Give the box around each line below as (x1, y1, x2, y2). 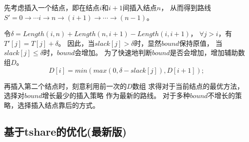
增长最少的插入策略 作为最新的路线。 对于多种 (42, 90, 190, 101)
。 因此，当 (58, 38, 95, 48)
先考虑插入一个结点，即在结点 (4, 2, 99, 12)
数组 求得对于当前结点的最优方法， (132, 81, 244, 91)
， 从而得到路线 (161, 2, 211, 12)
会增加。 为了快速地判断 (75, 47, 153, 58)
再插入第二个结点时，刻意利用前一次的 (4, 81, 127, 91)
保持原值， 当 (179, 38, 223, 48)
